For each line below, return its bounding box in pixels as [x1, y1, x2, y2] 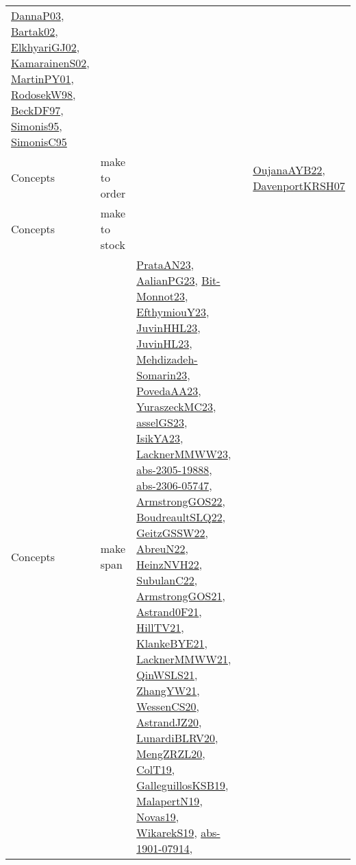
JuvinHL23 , [136, 335, 192, 351]
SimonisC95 [11, 134, 67, 150]
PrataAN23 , [136, 257, 194, 272]
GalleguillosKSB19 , [136, 777, 229, 793]
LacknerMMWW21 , [136, 651, 231, 667]
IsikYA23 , [136, 430, 183, 446]
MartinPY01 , [11, 71, 74, 86]
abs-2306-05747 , [136, 477, 212, 493]
